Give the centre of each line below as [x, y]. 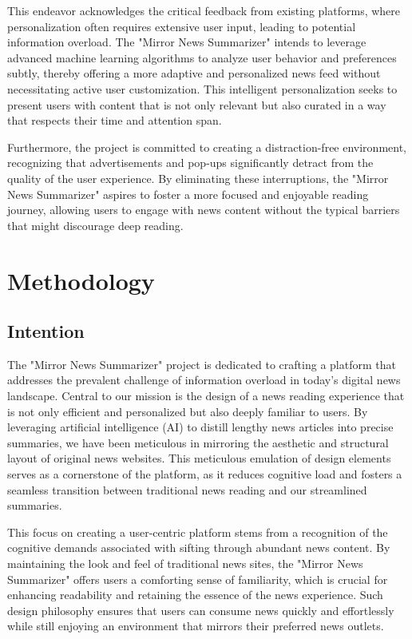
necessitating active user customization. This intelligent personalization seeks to [202, 88]
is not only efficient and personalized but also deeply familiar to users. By [188, 411]
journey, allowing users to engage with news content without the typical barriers [204, 210]
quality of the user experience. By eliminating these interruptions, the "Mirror [198, 178]
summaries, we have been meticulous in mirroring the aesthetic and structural [198, 442]
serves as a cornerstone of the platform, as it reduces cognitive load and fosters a [205, 474]
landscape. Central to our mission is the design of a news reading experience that [206, 396]
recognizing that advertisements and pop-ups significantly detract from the [190, 163]
